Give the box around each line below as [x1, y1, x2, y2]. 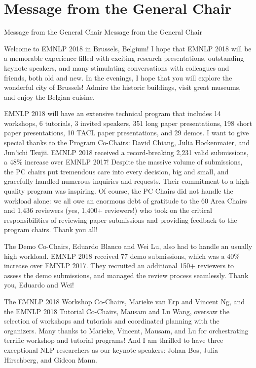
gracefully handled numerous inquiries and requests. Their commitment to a [4, 176, 234, 186]
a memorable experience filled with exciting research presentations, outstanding [4, 53, 244, 63]
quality [4, 186, 25, 196]
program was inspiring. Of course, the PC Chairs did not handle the [27, 186, 233, 196]
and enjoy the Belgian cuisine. [4, 91, 95, 102]
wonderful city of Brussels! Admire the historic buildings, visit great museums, [4, 82, 241, 92]
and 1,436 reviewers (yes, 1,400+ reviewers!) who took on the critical [4, 205, 212, 215]
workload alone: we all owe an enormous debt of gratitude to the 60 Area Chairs [4, 195, 247, 205]
